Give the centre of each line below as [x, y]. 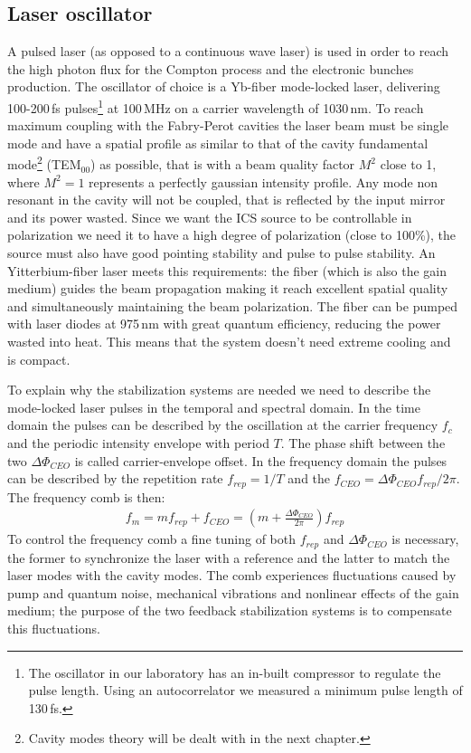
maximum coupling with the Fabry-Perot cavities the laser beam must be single [228, 125]
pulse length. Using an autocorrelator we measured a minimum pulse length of [245, 690]
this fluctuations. [54, 629]
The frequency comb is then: [86, 496]
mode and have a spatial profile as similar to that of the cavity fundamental [218, 143]
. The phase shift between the [363, 442]
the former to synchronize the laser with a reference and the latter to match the [229, 557]
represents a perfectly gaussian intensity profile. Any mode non [264, 181]
